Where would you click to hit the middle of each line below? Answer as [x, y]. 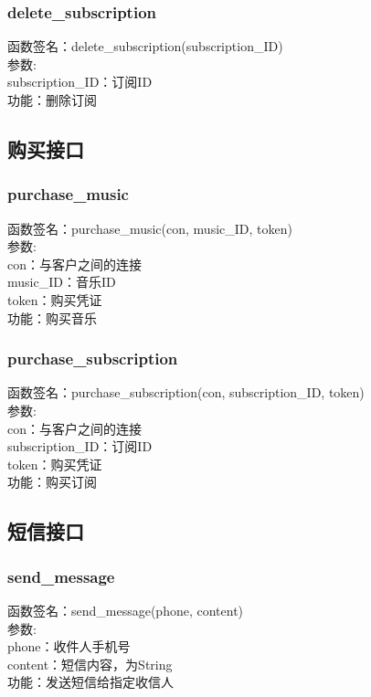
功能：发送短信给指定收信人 [90, 682]
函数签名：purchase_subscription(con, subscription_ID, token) [186, 392]
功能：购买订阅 [52, 482]
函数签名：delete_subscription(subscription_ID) [145, 46]
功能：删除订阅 [52, 100]
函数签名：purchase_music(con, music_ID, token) [150, 228]
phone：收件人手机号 [69, 646]
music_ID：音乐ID [62, 282]
